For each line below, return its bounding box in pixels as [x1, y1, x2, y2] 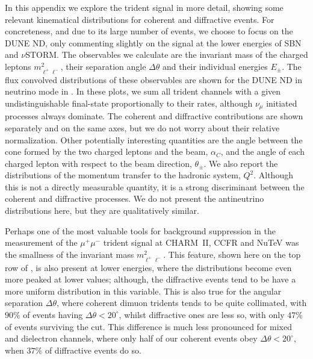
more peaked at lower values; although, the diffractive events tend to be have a [5, 273, 296, 286]
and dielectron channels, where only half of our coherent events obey [5, 332, 258, 345]
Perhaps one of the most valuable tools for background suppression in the [5, 224, 276, 237]
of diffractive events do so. [45, 343, 141, 356]
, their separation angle [60, 60, 146, 72]
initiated [266, 96, 297, 109]
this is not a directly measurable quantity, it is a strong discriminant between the [5, 180, 305, 193]
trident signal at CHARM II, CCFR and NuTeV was [103, 236, 299, 249]
